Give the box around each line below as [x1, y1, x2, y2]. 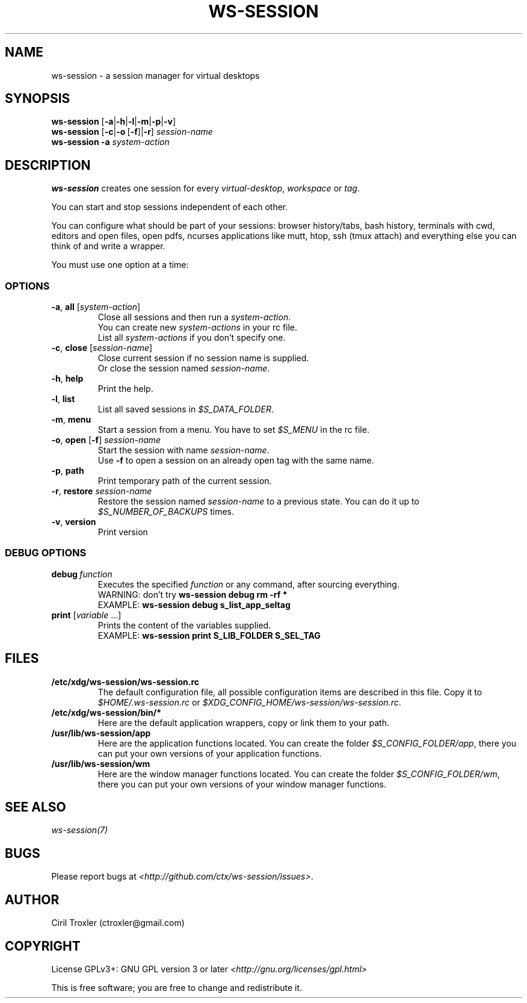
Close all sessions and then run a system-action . [97, 312, 291, 323]
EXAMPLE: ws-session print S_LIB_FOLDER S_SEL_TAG [97, 630, 321, 641]
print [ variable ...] [51, 609, 122, 620]
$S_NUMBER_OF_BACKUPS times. [97, 506, 235, 517]
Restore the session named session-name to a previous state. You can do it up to [97, 496, 419, 507]
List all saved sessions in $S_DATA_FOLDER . [97, 404, 274, 415]
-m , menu [51, 414, 91, 425]
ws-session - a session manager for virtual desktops [51, 70, 260, 81]
